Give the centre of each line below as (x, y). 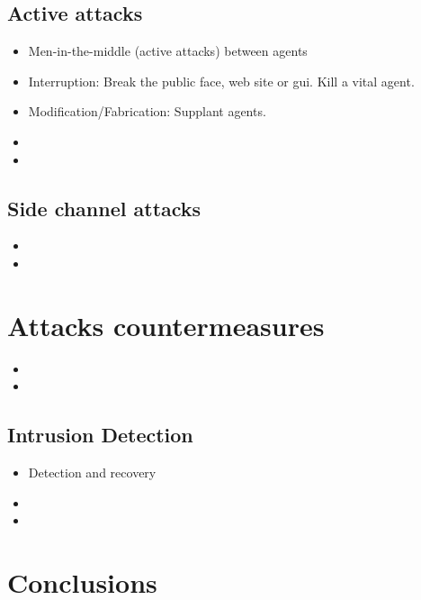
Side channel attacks (104, 208)
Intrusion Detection (100, 435)
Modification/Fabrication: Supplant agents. (147, 111)
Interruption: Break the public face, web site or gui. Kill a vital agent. (221, 81)
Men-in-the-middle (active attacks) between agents (168, 51)
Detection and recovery (92, 473)
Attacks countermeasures (166, 325)
